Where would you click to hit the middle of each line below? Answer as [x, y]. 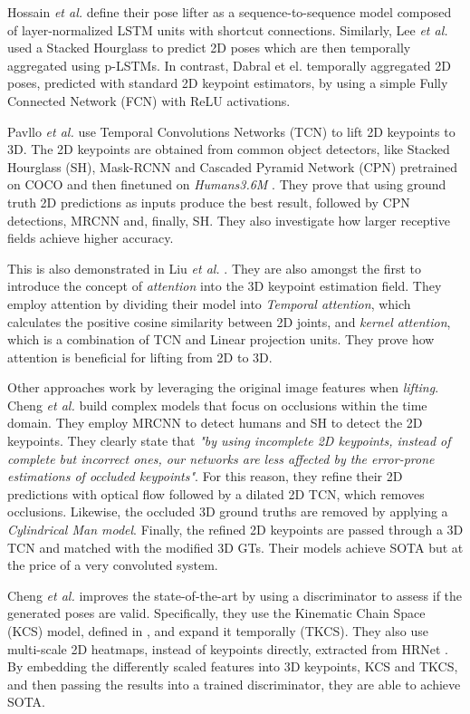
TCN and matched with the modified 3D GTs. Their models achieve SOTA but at [235, 547]
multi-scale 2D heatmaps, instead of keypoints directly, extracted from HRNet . [228, 648]
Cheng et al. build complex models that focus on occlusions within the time [217, 405]
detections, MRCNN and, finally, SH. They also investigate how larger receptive [229, 220]
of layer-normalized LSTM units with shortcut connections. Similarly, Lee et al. [228, 29]
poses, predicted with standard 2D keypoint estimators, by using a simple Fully [228, 83]
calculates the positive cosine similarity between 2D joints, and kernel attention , [229, 321]
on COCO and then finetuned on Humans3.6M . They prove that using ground [227, 184]
